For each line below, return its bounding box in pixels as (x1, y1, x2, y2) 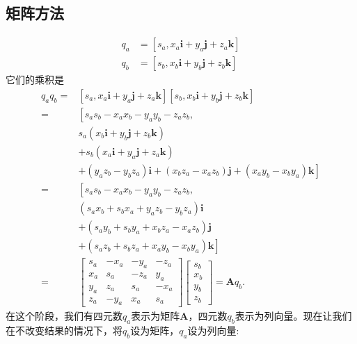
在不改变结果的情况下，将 (6, 323, 122, 338)
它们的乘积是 (6, 72, 64, 87)
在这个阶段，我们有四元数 (6, 309, 122, 323)
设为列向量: (187, 323, 239, 338)
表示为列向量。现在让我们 (235, 309, 352, 323)
